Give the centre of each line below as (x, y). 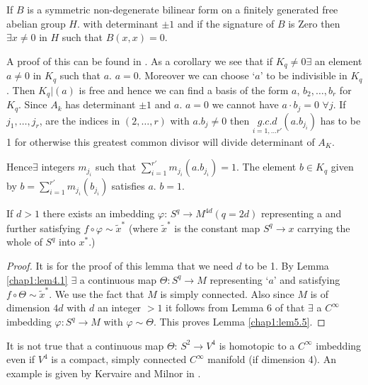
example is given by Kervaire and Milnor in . (104, 373)
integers (58, 167)
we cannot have (245, 104)
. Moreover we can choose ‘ (197, 75)
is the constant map (217, 228)
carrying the (324, 228)
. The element (266, 167)
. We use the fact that (97, 293)
